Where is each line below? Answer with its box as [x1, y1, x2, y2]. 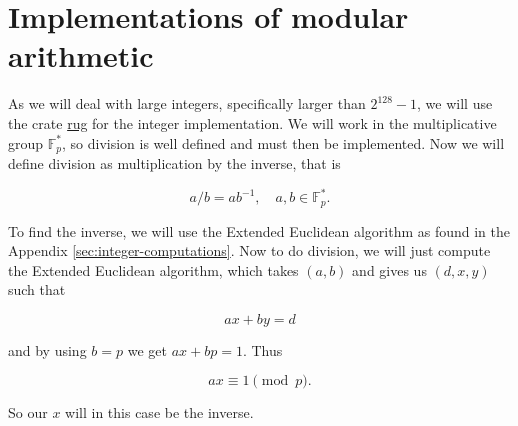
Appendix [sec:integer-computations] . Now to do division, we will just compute [8, 240, 491, 261]
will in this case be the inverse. [65, 402, 254, 423]
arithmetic [8, 35, 154, 76]
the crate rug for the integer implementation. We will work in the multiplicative [8, 112, 497, 133]
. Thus [242, 339, 283, 360]
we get [127, 339, 167, 360]
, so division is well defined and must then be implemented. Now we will [62, 132, 505, 153]
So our [8, 402, 48, 423]
